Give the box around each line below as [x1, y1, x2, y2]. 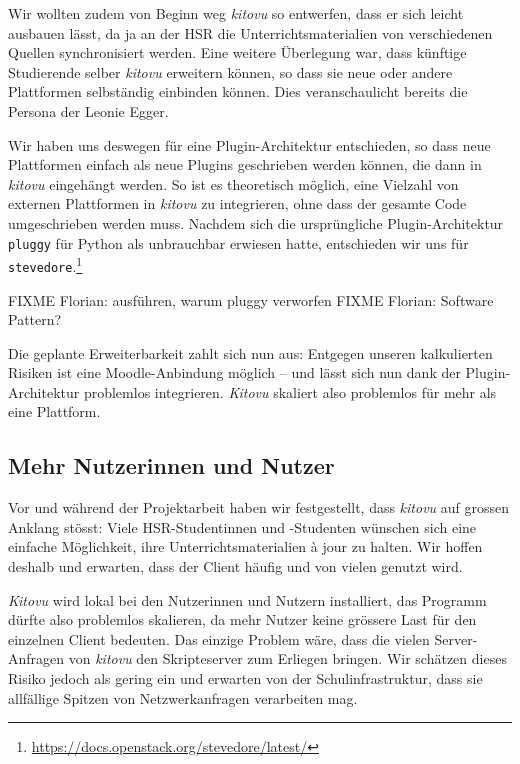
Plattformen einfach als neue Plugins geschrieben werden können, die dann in [8, 154, 482, 175]
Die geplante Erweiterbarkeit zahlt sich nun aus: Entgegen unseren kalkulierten [8, 342, 493, 363]
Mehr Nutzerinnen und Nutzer [8, 450, 335, 481]
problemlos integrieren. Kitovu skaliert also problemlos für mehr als [83, 381, 497, 402]
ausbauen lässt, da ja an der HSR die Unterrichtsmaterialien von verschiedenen [8, 22, 493, 43]
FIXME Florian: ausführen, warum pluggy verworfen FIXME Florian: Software [8, 289, 494, 310]
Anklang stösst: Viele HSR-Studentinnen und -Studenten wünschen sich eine [8, 516, 477, 537]
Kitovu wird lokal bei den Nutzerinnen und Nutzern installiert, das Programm [8, 589, 487, 610]
